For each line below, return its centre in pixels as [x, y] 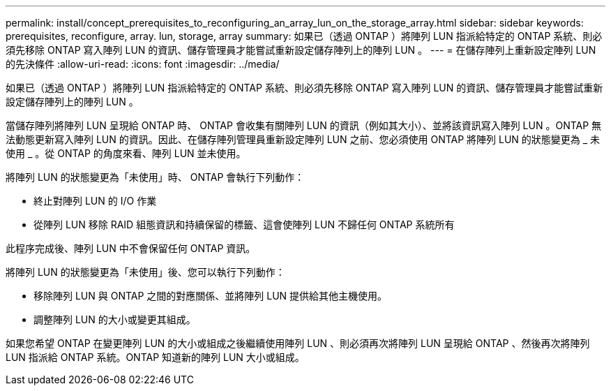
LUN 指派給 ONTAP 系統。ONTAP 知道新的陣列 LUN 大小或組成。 [155, 357]
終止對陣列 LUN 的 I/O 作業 [95, 201]
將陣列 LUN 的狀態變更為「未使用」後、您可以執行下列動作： [145, 272]
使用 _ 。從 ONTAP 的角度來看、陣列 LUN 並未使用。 [126, 153]
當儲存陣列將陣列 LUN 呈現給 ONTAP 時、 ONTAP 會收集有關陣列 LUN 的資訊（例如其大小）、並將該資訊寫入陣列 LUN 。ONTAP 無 [304, 125]
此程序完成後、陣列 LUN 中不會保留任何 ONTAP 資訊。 [131, 248]
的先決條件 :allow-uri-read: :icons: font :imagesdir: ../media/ [143, 64]
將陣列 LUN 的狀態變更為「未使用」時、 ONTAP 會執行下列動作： [155, 177]
